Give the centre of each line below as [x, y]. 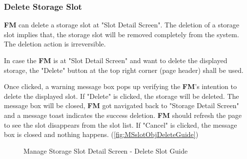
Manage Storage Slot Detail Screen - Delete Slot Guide [106, 150]
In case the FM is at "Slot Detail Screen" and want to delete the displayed [116, 60]
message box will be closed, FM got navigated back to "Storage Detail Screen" [122, 105]
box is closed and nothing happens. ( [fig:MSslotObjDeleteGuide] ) [101, 134]
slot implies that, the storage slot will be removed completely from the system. [122, 34]
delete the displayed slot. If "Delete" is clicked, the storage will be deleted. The [122, 96]
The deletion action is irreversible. [55, 44]
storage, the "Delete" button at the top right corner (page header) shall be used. [124, 70]
